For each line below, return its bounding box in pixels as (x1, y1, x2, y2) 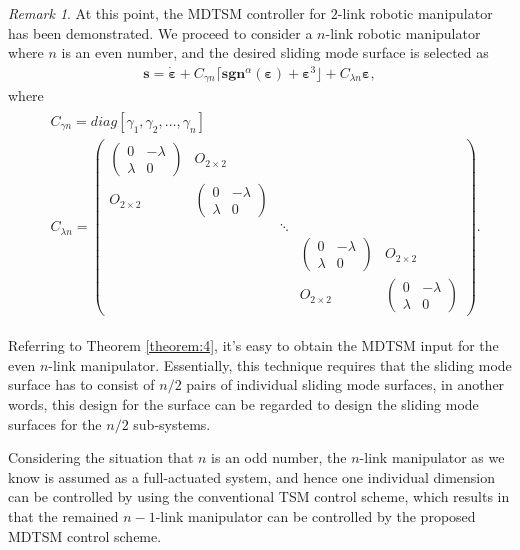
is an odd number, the (211, 447, 347, 468)
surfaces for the (8, 413, 102, 434)
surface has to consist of (8, 374, 155, 395)
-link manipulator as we (359, 447, 505, 468)
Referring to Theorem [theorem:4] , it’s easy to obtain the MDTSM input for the (8, 335, 499, 356)
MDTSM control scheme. (8, 525, 162, 546)
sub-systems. (133, 413, 211, 434)
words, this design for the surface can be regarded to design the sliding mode (8, 394, 479, 415)
